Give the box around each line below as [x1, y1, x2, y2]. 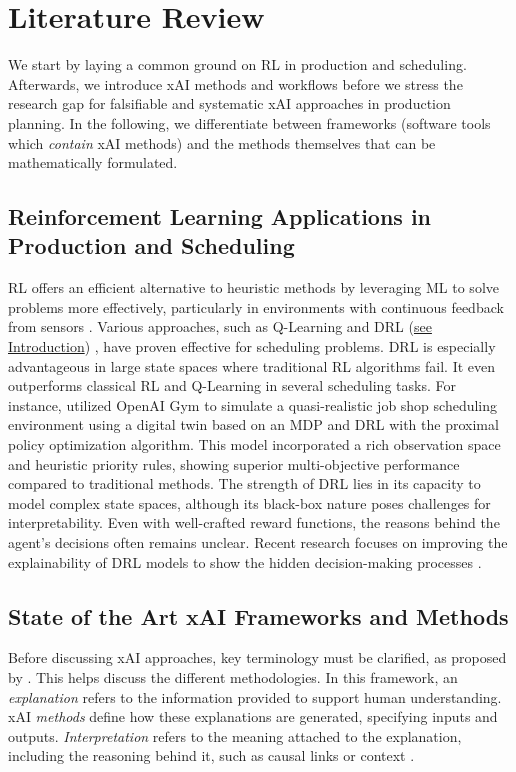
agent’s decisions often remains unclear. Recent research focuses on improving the [8, 532, 508, 552]
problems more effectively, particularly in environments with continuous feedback [8, 296, 504, 317]
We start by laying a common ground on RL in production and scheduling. [8, 54, 467, 75]
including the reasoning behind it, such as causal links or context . [8, 745, 415, 766]
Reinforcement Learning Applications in [8, 201, 432, 232]
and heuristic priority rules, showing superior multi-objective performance [8, 453, 460, 474]
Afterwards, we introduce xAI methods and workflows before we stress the [8, 73, 463, 94]
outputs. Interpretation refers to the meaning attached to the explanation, [8, 725, 462, 746]
